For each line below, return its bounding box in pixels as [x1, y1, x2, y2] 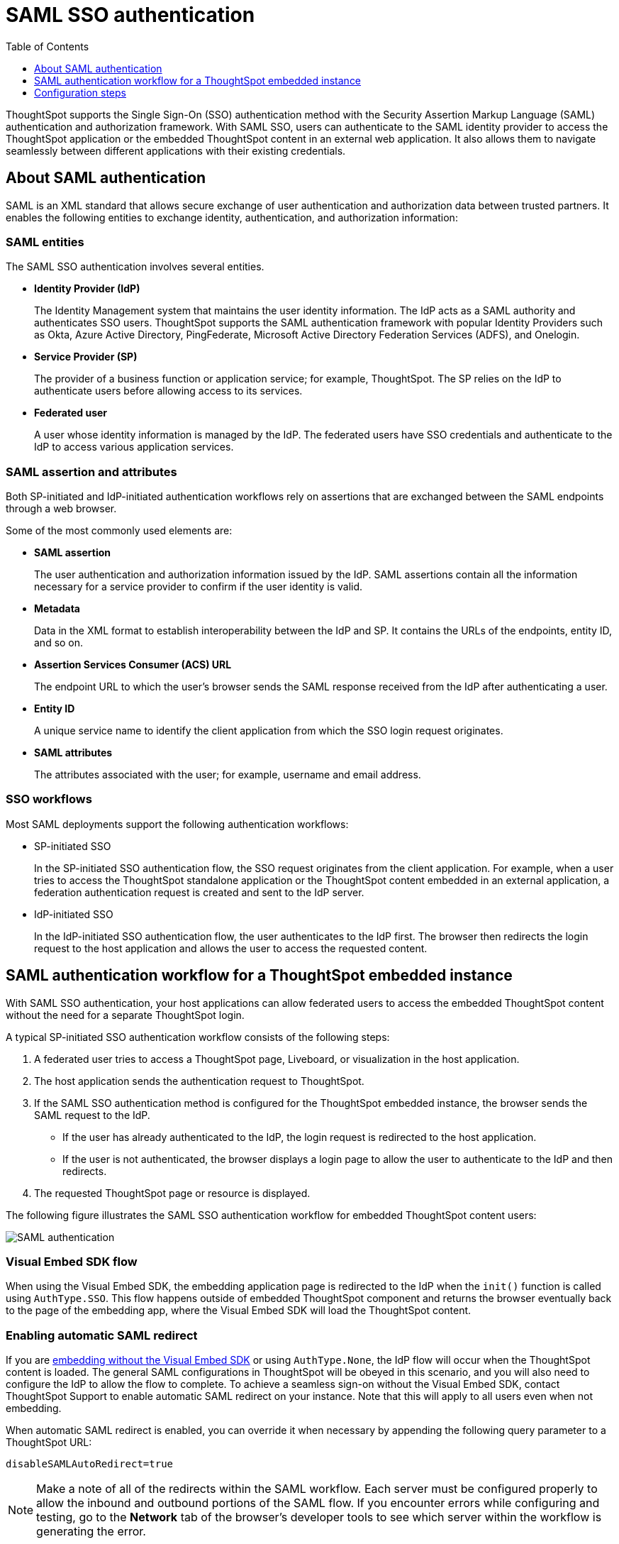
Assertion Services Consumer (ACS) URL [34, 658, 232, 671]
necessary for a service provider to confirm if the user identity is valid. [34, 580, 363, 593]
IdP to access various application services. [34, 441, 234, 453]
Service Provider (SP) [34, 351, 138, 363]
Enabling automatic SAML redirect [6, 1328, 198, 1342]
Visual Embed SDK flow [6, 1254, 138, 1269]
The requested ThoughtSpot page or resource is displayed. [34, 1186, 311, 1199]
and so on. [34, 636, 84, 649]
